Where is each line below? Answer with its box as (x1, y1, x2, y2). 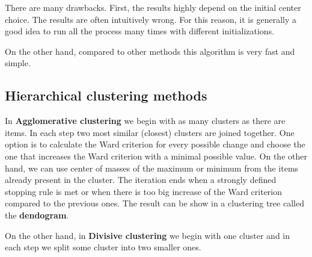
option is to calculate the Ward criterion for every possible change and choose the (5, 138, 305, 150)
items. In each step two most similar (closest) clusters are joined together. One (5, 126, 295, 138)
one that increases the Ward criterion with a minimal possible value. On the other (5, 149, 307, 162)
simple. (5, 57, 31, 69)
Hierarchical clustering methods (5, 86, 207, 105)
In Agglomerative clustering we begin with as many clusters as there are (5, 114, 286, 127)
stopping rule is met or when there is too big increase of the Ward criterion (5, 185, 283, 197)
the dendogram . (5, 208, 69, 221)
